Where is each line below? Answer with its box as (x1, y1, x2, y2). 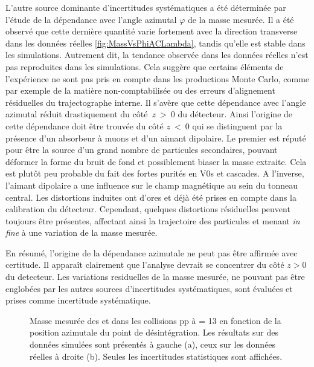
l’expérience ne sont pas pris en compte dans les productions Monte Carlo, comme (5, 72, 310, 85)
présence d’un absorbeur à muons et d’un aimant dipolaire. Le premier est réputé (5, 131, 306, 144)
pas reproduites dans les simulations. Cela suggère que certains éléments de (5, 60, 284, 73)
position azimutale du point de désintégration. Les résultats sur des (30, 326, 278, 339)
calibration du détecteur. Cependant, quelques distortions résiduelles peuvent (5, 203, 290, 215)
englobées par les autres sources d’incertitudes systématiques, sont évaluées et (5, 282, 293, 294)
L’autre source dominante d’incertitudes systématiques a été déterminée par (5, 1, 286, 13)
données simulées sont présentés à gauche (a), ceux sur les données (30, 338, 276, 351)
